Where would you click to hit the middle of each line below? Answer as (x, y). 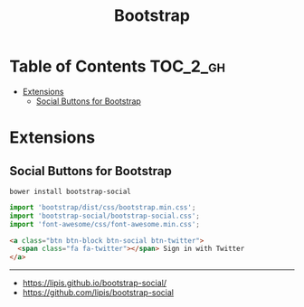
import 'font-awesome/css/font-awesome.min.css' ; (105, 224)
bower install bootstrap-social (70, 191)
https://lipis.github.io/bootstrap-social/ (95, 283)
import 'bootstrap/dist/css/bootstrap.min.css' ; (103, 207)
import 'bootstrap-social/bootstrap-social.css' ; (105, 216)
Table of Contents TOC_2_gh (118, 66)
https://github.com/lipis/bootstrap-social (98, 293)
